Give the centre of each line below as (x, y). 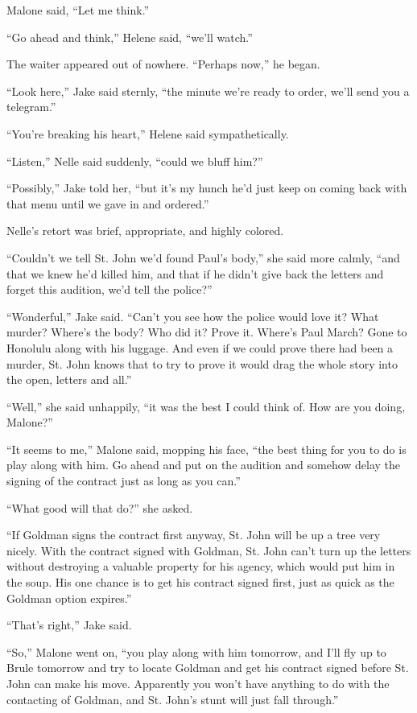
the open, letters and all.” (69, 379)
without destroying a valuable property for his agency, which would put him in (201, 566)
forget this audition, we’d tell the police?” (109, 289)
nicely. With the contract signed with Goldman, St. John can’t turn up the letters (209, 550)
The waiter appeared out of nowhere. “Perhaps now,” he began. (163, 64)
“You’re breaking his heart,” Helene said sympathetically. (148, 133)
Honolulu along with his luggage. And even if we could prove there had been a (200, 347)
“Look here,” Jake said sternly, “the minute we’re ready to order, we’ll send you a (208, 91)
